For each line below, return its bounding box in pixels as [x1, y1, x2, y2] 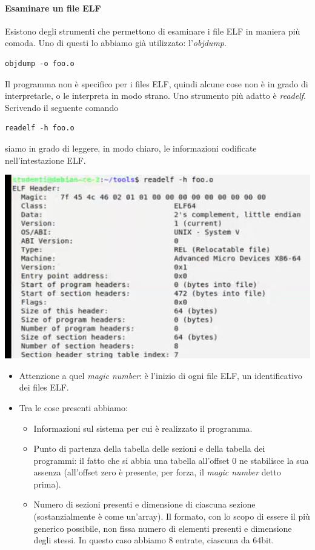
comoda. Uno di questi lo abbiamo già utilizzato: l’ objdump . [5, 36, 227, 49]
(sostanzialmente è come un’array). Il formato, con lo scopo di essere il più [33, 510, 310, 523]
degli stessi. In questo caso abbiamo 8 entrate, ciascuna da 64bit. [33, 534, 274, 546]
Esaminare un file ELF [5, 1, 101, 14]
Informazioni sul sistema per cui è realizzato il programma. [33, 421, 253, 434]
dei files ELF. [19, 381, 69, 394]
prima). [33, 477, 61, 490]
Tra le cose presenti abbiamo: [19, 401, 128, 414]
